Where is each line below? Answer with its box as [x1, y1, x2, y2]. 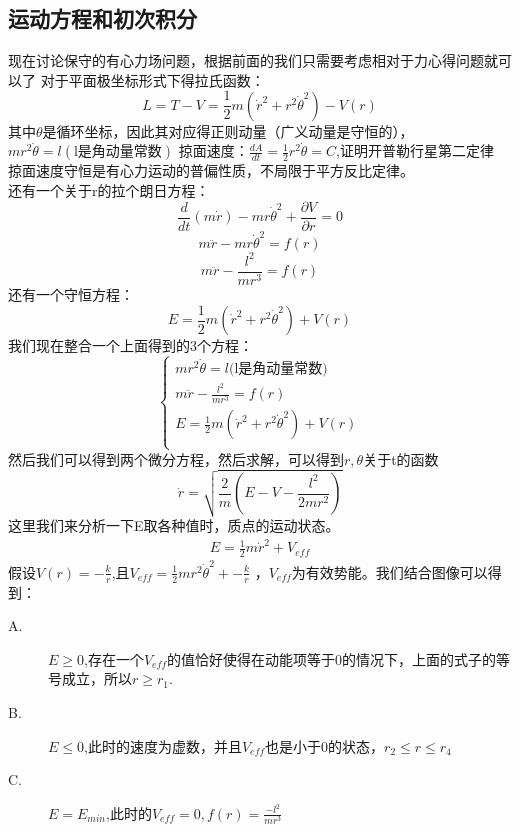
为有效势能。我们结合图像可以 [291, 561, 488, 582]
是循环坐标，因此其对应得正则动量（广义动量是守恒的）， [42, 120, 414, 141]
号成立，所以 [48, 668, 132, 689]
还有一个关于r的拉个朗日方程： [8, 180, 210, 201]
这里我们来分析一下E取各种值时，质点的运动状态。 [8, 514, 340, 535]
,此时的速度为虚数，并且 [84, 735, 242, 756]
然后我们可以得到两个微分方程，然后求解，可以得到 [8, 448, 344, 469]
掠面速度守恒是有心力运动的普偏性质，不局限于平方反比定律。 [8, 160, 414, 181]
